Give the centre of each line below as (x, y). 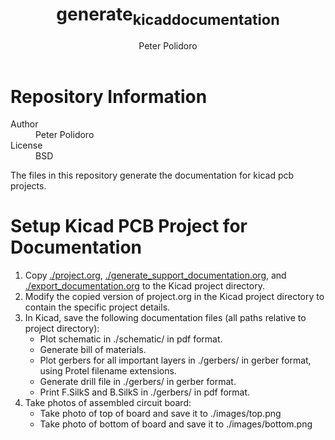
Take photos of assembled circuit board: (108, 403)
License (26, 145)
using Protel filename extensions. (108, 371)
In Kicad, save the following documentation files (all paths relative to (165, 318)
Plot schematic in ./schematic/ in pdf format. (131, 339)
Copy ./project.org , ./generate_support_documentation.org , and (155, 275)
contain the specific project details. (97, 307)
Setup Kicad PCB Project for (129, 226)
